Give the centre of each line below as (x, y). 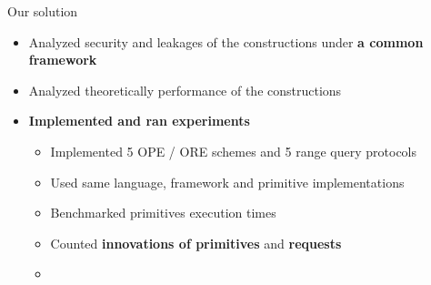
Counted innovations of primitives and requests (196, 243)
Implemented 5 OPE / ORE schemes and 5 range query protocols (234, 151)
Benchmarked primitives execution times (163, 213)
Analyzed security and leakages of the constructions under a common (226, 41)
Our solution (43, 11)
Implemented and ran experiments (139, 121)
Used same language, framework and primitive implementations (227, 182)
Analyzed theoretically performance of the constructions (185, 90)
